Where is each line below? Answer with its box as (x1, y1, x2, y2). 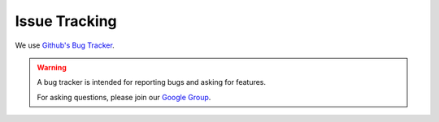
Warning (37, 62, 67, 72)
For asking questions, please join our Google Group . (37, 92, 211, 102)
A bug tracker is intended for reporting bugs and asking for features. (37, 78, 267, 87)
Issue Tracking (15, 12, 117, 30)
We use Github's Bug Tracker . (15, 40, 115, 50)
